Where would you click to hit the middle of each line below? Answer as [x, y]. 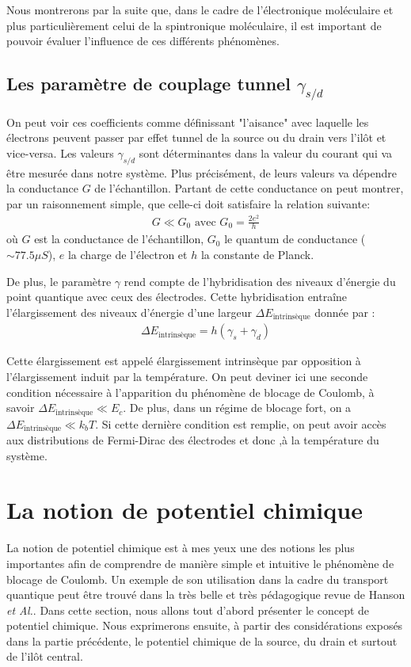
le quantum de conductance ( [295, 239]
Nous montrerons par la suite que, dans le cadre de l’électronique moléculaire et [200, 10]
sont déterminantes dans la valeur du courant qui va [266, 152]
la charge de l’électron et [127, 255]
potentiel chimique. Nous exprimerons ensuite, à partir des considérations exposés [205, 625]
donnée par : [345, 312]
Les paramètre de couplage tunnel [148, 84]
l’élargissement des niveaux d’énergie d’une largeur [129, 312]
